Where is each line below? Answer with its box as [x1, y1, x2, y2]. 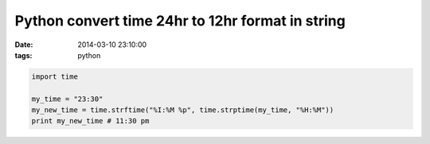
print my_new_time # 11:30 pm [31, 116, 150, 126]
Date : [14, 40, 33, 49]
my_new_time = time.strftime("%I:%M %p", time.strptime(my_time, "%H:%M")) [31, 106, 334, 115]
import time [31, 72, 79, 81]
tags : [14, 50, 33, 60]
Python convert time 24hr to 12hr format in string [14, 12, 346, 29]
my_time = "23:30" [31, 94, 104, 103]
